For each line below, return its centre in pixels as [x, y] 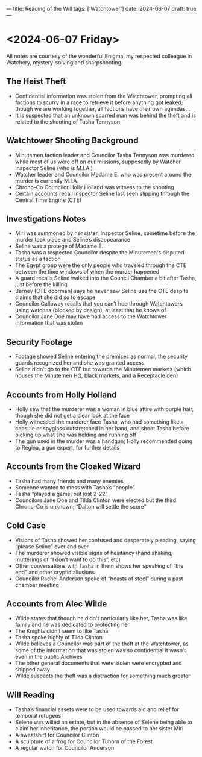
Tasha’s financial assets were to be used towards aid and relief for [97, 709]
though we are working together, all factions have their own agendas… [103, 108]
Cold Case [26, 526]
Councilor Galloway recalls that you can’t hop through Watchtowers [99, 304]
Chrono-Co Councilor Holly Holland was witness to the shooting [94, 187]
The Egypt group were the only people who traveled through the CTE [101, 265]
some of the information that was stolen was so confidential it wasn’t [100, 650]
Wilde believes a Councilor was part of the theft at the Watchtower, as [102, 644]
